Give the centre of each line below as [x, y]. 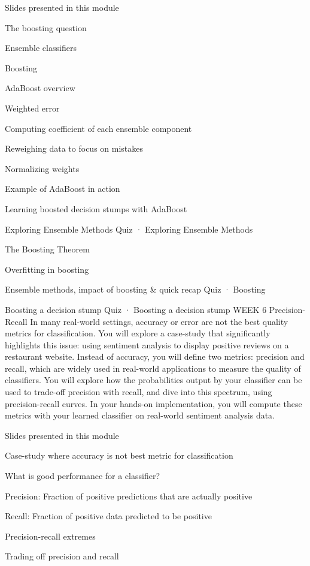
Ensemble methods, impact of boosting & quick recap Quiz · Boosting [135, 289]
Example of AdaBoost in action [63, 189]
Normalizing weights [42, 168]
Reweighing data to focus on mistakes [74, 148]
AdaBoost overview [40, 88]
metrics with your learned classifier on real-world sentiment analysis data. [140, 415]
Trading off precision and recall [62, 556]
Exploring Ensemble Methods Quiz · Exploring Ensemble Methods [129, 229]
